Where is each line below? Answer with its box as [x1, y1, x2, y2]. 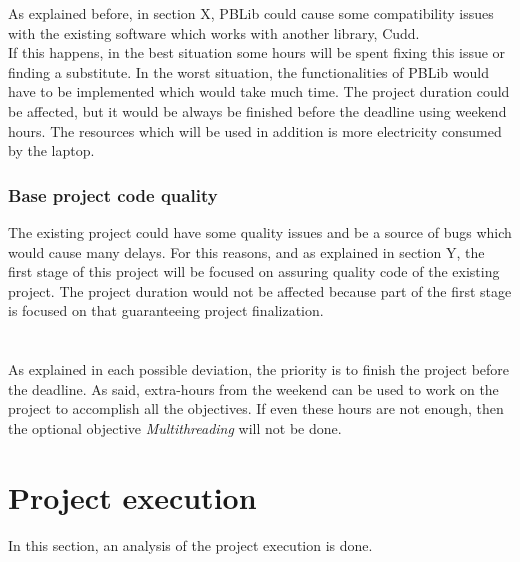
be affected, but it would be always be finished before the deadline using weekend [8, 100, 507, 121]
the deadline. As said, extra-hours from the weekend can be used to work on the [8, 378, 499, 399]
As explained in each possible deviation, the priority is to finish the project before [8, 359, 510, 380]
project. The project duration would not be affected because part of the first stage [8, 280, 512, 301]
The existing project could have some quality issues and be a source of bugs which [8, 221, 512, 242]
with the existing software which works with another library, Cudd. [8, 22, 420, 43]
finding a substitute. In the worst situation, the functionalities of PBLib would [8, 61, 489, 82]
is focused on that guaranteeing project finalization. [8, 300, 324, 321]
